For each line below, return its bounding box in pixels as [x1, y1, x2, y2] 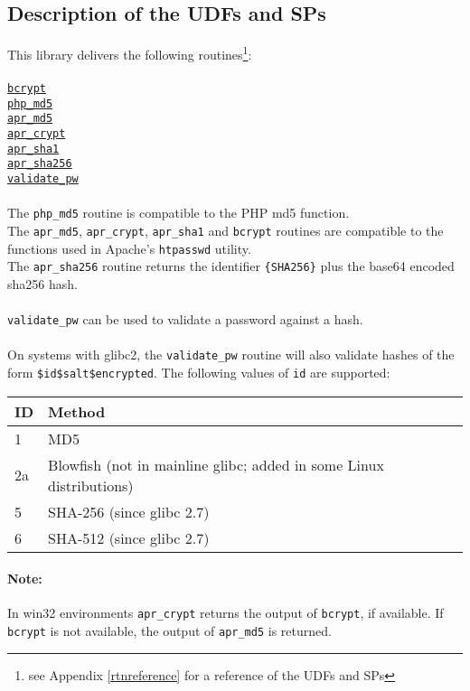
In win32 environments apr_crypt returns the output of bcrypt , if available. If [7, 603, 444, 622]
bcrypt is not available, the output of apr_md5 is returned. [7, 621, 332, 640]
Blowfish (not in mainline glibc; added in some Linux [48, 453, 384, 475]
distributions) [48, 474, 134, 496]
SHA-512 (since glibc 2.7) [48, 527, 210, 548]
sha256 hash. [7, 274, 78, 293]
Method [48, 400, 106, 422]
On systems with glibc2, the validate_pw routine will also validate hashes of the [7, 345, 455, 364]
